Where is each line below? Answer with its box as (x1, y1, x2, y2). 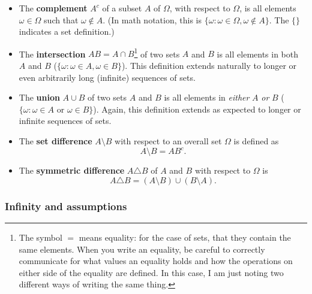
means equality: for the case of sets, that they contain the (79, 231, 291, 243)
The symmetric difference (19, 164, 125, 177)
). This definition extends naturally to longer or (121, 59, 297, 72)
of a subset (102, 2, 142, 14)
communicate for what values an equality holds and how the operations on (19, 254, 293, 267)
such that (44, 13, 79, 26)
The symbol (19, 231, 62, 243)
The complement (19, 2, 88, 14)
